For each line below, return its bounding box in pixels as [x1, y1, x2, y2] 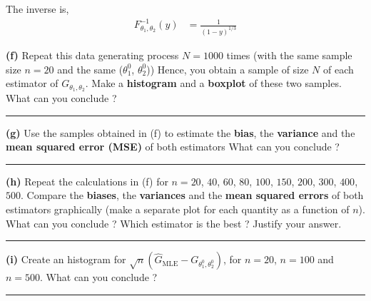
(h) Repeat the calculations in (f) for [6, 173, 168, 188]
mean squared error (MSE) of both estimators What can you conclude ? [6, 139, 340, 154]
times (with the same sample [226, 48, 352, 62]
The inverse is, [6, 1, 69, 16]
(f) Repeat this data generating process [6, 48, 179, 62]
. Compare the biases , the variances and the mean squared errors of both [21, 188, 364, 203]
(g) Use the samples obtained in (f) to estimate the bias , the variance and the [6, 125, 355, 140]
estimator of [6, 76, 59, 91]
